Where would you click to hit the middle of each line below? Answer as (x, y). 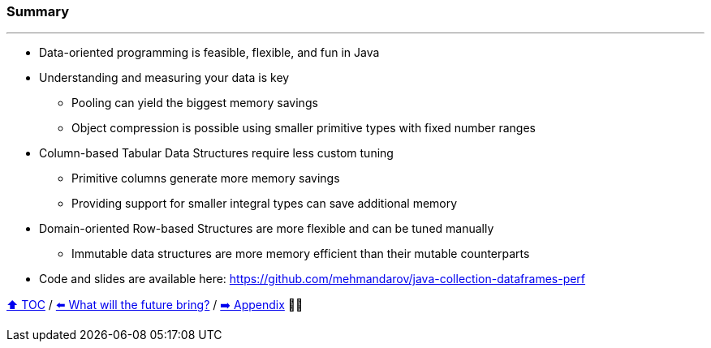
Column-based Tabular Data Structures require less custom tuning (216, 153)
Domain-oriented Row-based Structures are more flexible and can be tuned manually (267, 229)
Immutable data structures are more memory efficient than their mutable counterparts (301, 254)
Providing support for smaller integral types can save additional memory (265, 204)
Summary (38, 11)
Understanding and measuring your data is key (164, 78)
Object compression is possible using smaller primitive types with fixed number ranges (304, 128)
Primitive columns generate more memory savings (206, 178)
